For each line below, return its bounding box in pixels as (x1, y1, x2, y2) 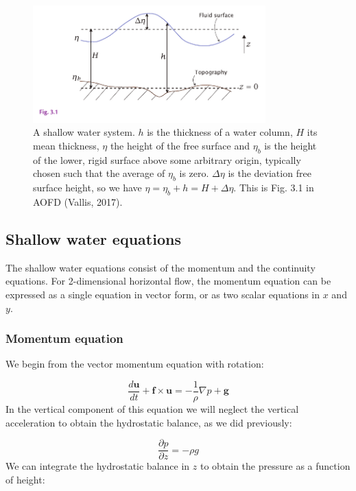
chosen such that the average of (33, 166, 165, 180)
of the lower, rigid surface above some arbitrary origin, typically (33, 152, 301, 167)
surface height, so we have (33, 180, 142, 195)
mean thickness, (33, 138, 99, 152)
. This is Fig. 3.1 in (233, 180, 314, 195)
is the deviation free (228, 166, 311, 180)
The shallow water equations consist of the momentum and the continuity (5, 260, 316, 274)
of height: (5, 472, 45, 486)
